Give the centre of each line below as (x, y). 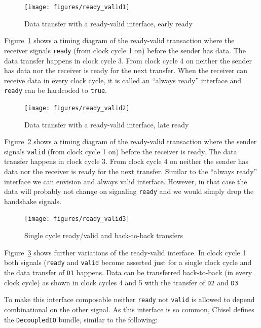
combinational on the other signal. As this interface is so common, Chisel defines (129, 309)
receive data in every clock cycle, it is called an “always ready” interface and (123, 80)
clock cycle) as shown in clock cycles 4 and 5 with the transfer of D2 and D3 (121, 282)
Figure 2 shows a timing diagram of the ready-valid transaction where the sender (130, 141)
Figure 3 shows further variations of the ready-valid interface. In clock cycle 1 (125, 252)
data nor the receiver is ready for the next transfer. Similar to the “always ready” (131, 171)
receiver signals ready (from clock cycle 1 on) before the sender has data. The (125, 50)
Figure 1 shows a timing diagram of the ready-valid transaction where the (119, 40)
